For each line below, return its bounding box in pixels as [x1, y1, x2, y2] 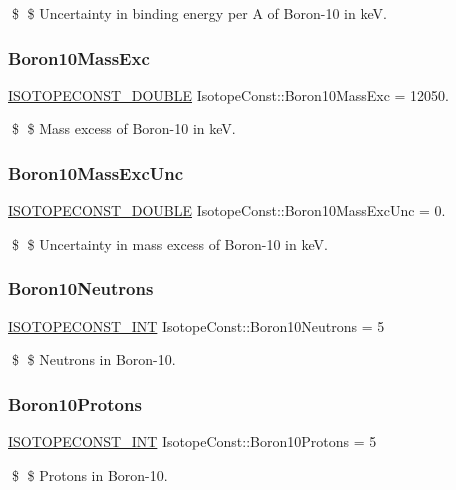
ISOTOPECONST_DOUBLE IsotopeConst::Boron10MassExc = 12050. [8, 84, 449, 105]
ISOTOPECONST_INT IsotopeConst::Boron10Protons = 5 [8, 431, 377, 452]
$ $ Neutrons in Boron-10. [11, 349, 176, 370]
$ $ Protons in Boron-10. [11, 464, 168, 485]
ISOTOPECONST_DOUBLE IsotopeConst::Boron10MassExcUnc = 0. [8, 200, 446, 221]
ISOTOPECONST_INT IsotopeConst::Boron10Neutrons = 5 [8, 315, 385, 336]
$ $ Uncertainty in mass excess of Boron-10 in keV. [11, 233, 328, 254]
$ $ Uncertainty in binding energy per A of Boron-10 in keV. [11, 3, 387, 23]
